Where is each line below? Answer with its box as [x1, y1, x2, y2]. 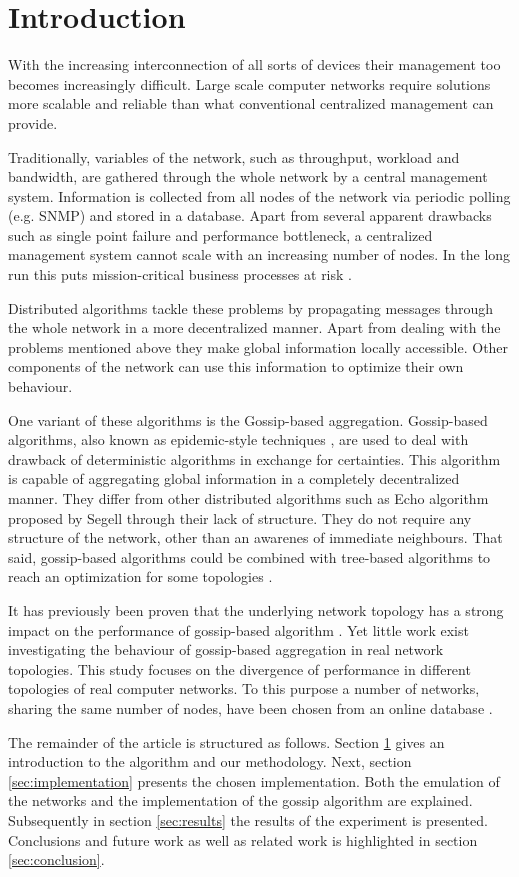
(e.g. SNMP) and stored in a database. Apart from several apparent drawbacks [8, 205, 492, 226]
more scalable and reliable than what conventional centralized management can [8, 93, 494, 114]
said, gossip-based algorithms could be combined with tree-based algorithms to [8, 546, 491, 567]
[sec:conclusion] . [8, 849, 105, 870]
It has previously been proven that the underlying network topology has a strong [8, 599, 504, 620]
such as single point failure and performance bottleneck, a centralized [8, 224, 433, 245]
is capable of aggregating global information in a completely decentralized [8, 468, 460, 489]
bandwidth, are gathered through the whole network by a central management [8, 166, 488, 187]
